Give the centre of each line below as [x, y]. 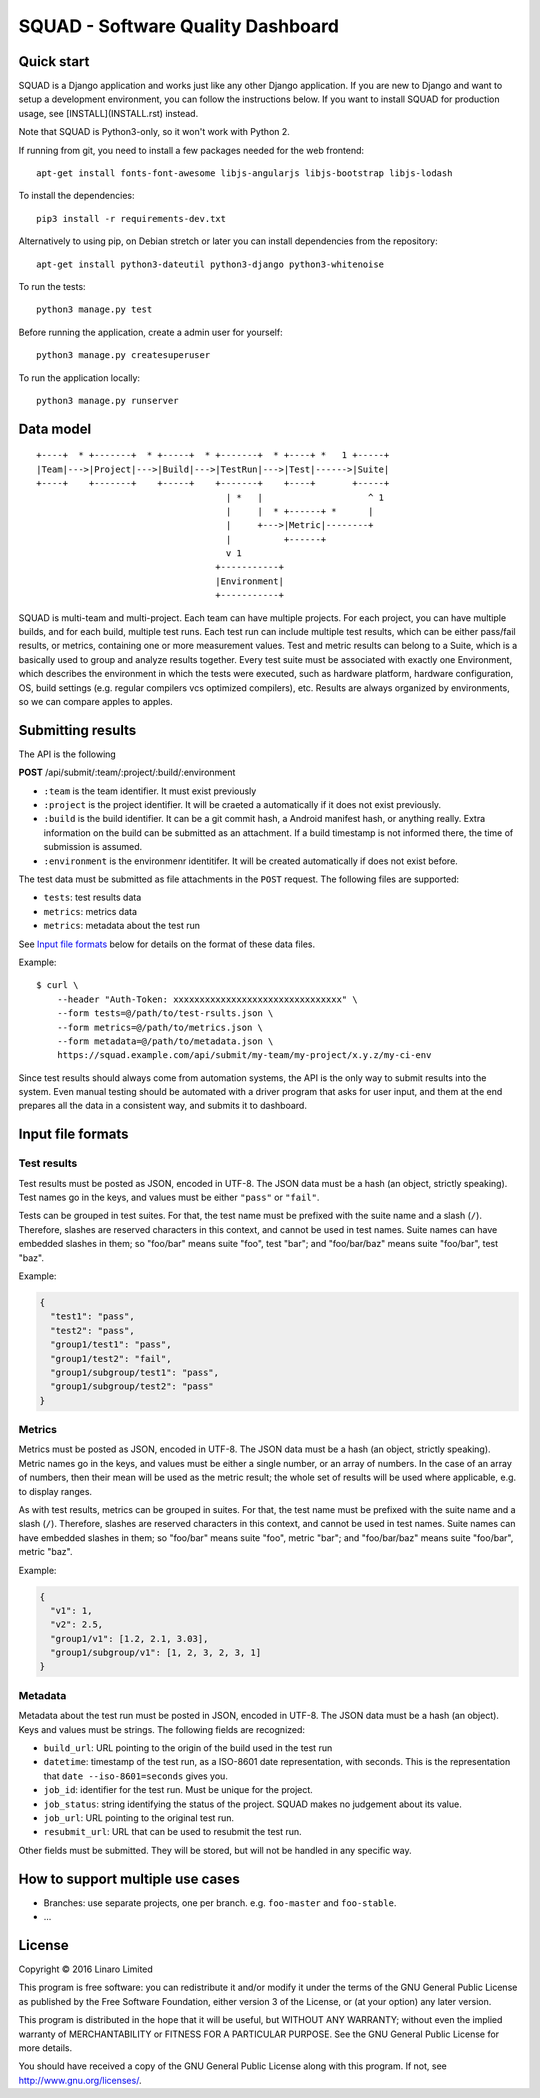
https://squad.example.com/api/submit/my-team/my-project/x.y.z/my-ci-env [244, 1055]
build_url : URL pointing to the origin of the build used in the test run [188, 1748]
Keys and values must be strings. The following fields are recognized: [161, 1729]
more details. [45, 2047]
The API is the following [67, 754]
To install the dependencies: [76, 196]
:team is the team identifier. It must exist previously [150, 791]
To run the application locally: [79, 377]
